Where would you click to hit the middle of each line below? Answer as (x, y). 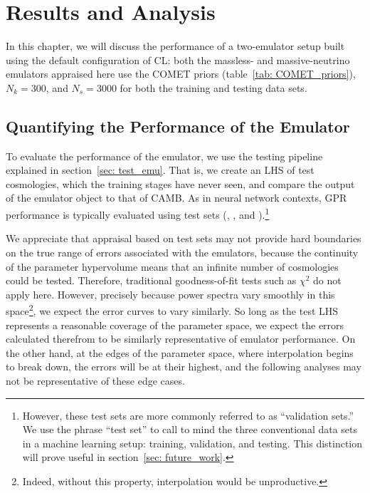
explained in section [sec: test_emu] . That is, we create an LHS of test (160, 170)
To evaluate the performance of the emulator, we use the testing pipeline (164, 156)
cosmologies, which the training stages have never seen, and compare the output (180, 183)
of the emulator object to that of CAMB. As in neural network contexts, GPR (176, 198)
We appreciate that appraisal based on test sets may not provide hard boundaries (184, 238)
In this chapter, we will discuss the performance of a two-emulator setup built (175, 46)
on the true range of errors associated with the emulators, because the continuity (182, 252)
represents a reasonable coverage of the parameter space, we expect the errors (175, 325)
